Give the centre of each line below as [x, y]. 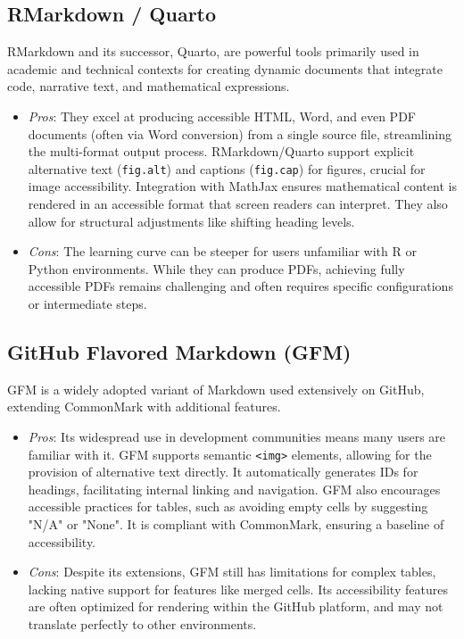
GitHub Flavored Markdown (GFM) [179, 351]
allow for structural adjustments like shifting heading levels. [191, 221]
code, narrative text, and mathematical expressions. [149, 86]
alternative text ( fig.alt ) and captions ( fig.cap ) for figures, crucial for [227, 168]
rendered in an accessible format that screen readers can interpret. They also [238, 204]
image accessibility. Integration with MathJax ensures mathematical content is [242, 186]
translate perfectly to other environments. [142, 623]
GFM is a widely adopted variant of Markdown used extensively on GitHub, [216, 389]
